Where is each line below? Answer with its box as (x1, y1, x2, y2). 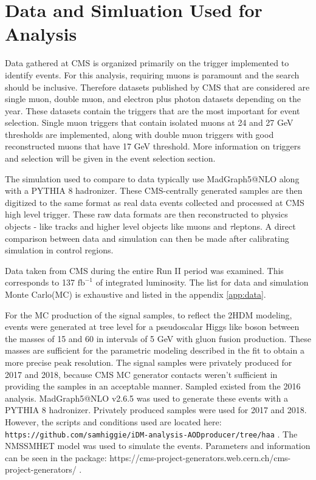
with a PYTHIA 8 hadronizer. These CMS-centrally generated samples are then (5, 184, 303, 197)
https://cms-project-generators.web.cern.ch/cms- (109, 451, 291, 464)
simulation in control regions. (5, 244, 114, 256)
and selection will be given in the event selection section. (5, 152, 216, 165)
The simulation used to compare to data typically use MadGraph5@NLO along (5, 172, 300, 185)
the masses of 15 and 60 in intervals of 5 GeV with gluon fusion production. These (5, 332, 311, 345)
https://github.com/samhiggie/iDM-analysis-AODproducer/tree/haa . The (5, 427, 298, 440)
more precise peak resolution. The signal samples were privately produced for (5, 355, 292, 368)
